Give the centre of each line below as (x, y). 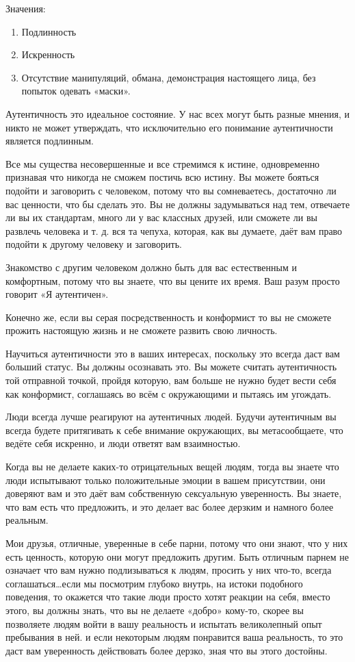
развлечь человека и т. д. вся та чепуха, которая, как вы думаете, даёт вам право (174, 230)
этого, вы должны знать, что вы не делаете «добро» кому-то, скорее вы (155, 610)
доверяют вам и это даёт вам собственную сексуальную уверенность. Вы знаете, (174, 493)
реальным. (27, 520)
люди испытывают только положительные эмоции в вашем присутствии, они (166, 480)
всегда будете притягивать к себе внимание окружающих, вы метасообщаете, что (174, 430)
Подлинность (49, 31)
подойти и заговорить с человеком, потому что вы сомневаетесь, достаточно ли (171, 190)
